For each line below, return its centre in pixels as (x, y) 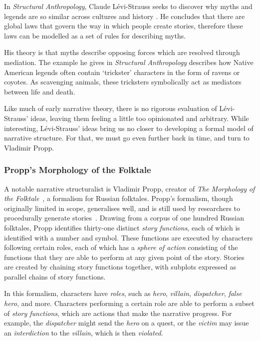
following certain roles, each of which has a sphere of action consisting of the (121, 247)
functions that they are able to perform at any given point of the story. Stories (124, 257)
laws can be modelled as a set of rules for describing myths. (95, 35)
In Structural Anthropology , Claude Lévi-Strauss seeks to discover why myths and (128, 6)
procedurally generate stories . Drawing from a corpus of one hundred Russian (124, 218)
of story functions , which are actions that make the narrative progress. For (118, 313)
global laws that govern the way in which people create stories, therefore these (124, 26)
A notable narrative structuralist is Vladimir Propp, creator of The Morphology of (130, 188)
